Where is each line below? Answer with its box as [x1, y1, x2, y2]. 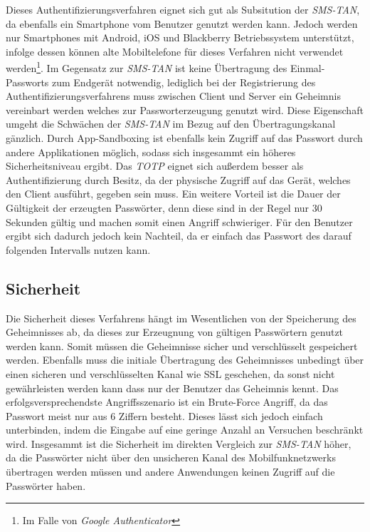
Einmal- [290, 61, 325, 76]
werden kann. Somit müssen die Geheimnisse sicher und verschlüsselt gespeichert [6, 338, 358, 353]
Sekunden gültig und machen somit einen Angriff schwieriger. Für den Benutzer [6, 214, 353, 229]
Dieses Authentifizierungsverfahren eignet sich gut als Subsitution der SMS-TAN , [6, 2, 360, 16]
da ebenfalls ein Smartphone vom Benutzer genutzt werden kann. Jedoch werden [6, 16, 358, 31]
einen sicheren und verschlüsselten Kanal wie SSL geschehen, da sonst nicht [6, 366, 335, 381]
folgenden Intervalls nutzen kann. [6, 242, 151, 257]
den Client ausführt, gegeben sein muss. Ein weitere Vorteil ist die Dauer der [6, 186, 341, 201]
